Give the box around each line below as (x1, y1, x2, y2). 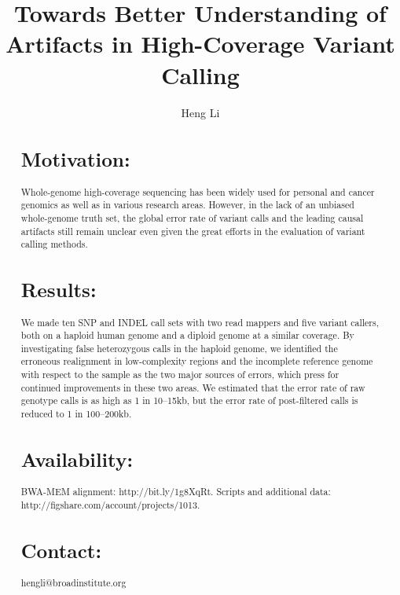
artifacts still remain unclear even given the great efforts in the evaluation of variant (20, 224, 365, 237)
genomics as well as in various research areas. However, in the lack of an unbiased (20, 198, 354, 211)
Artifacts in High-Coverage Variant (6, 28, 395, 60)
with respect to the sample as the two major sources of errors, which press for (20, 368, 339, 381)
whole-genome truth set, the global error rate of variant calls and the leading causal (20, 211, 364, 224)
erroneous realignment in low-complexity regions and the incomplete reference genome (20, 354, 373, 368)
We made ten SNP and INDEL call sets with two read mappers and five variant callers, (20, 315, 379, 329)
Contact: (20, 536, 102, 564)
